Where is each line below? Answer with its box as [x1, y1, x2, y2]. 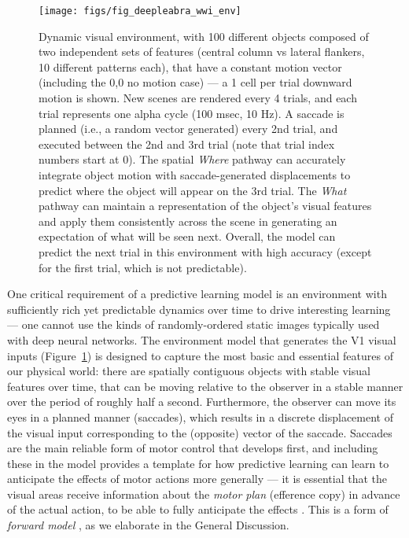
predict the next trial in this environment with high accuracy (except [39, 243, 372, 260]
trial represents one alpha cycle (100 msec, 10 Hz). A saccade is [39, 105, 345, 121]
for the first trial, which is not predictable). [39, 259, 247, 275]
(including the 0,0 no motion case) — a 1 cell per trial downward [39, 74, 352, 90]
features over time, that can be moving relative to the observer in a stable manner [7, 378, 403, 394]
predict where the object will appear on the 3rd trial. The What [39, 182, 347, 198]
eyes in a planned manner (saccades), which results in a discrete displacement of [7, 408, 393, 425]
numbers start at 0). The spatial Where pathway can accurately [39, 151, 346, 168]
